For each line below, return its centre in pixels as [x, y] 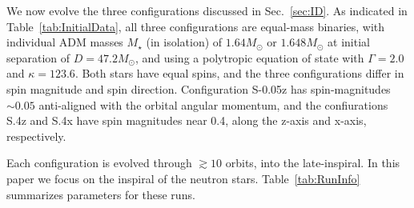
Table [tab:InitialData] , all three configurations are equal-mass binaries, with [196, 26]
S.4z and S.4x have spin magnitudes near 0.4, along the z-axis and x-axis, [187, 120]
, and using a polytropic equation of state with [249, 57]
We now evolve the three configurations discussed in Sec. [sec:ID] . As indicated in [207, 10]
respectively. [36, 136]
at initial [349, 42]
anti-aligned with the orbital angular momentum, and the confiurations [213, 104]
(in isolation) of [184, 42]
